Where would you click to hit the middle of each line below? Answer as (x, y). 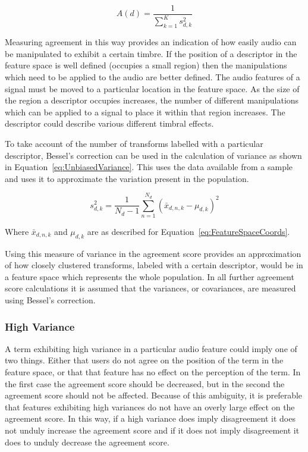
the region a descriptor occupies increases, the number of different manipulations (152, 100)
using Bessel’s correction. (50, 300)
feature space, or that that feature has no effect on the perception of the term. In (153, 372)
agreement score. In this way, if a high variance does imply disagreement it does (150, 418)
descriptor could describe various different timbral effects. (109, 123)
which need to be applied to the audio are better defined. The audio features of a (153, 76)
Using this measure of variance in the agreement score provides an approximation (153, 253)
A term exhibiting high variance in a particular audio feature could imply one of (151, 348)
